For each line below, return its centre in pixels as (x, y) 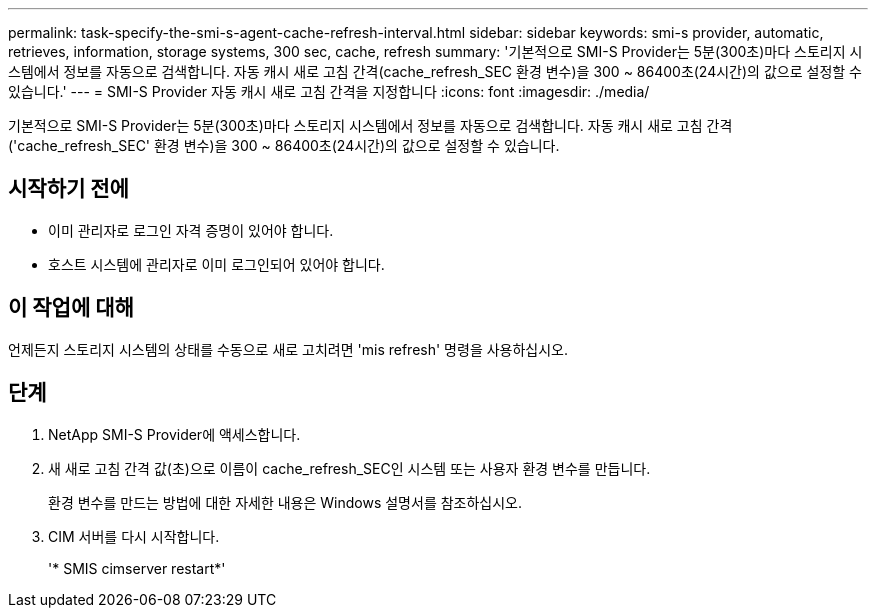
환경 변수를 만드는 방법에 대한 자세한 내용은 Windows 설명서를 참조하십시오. (285, 502)
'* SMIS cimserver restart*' (137, 568)
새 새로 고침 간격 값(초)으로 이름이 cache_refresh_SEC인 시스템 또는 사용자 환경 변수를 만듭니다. (349, 468)
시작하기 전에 (68, 189)
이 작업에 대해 (71, 308)
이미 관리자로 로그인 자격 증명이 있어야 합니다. (191, 230)
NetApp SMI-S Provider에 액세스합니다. (174, 434)
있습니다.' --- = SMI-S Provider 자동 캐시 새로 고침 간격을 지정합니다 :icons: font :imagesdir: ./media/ (329, 91)
